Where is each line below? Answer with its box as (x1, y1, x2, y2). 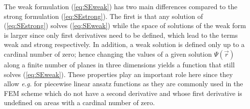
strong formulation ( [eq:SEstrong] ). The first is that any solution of (4, 11, 203, 21)
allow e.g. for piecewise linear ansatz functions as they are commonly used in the (4, 78, 243, 89)
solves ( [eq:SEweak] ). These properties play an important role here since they (4, 69, 233, 79)
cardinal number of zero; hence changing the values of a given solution (4, 48, 212, 59)
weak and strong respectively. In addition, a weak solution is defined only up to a (4, 39, 245, 49)
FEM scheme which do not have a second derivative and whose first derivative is (4, 88, 242, 98)
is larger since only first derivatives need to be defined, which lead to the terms (4, 30, 238, 40)
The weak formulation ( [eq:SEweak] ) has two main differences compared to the (4, 1, 237, 11)
